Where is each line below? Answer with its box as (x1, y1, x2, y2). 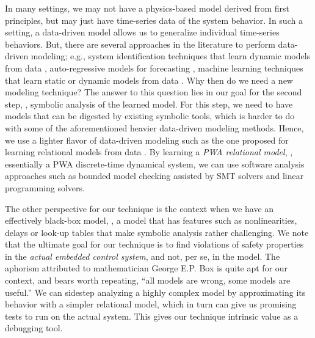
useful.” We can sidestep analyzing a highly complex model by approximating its (5, 285, 306, 298)
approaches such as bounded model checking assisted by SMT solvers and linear (5, 169, 304, 182)
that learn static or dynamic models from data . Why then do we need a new (5, 73, 293, 86)
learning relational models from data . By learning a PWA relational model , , (5, 145, 293, 158)
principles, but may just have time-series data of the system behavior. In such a (5, 13, 303, 26)
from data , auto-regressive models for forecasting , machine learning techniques (5, 61, 303, 74)
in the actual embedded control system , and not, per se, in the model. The (5, 249, 280, 262)
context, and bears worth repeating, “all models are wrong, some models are (5, 274, 291, 287)
